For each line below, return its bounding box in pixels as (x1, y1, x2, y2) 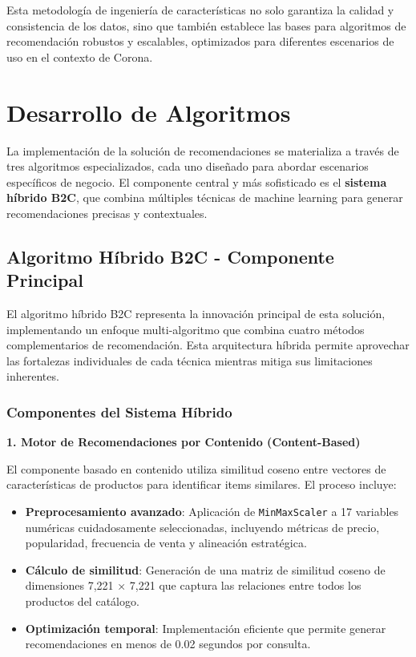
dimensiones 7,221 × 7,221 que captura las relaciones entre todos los (25, 577, 361, 594)
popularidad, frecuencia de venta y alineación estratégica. (25, 534, 307, 551)
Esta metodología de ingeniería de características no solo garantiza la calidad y (6, 2, 394, 18)
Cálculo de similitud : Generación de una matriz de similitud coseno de (25, 561, 386, 578)
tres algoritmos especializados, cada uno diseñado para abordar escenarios (6, 158, 369, 175)
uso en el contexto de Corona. (6, 48, 153, 65)
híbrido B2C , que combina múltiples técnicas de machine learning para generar (6, 189, 403, 206)
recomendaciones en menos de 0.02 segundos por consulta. (25, 635, 311, 652)
